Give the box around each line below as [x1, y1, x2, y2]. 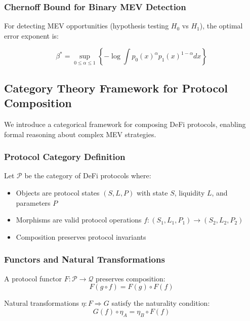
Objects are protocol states [16, 187, 100, 198]
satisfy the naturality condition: [111, 298, 210, 308]
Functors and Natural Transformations [4, 253, 165, 266]
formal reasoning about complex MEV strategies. [4, 129, 156, 139]
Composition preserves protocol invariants [16, 231, 146, 242]
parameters [16, 197, 51, 208]
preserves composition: [96, 273, 165, 283]
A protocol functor [4, 273, 62, 283]
